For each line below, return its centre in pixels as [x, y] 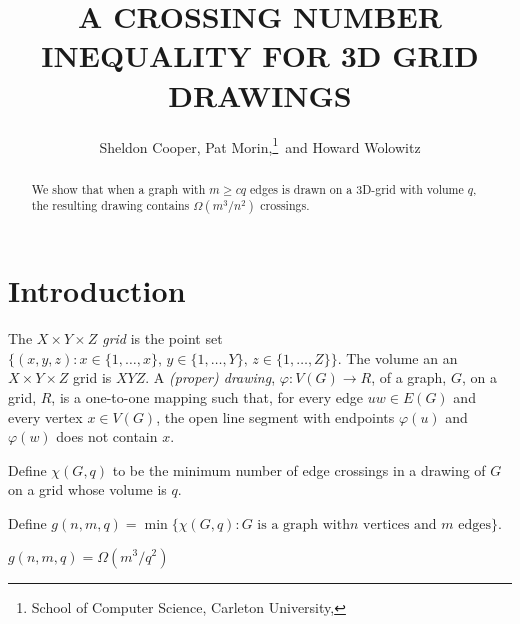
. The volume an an [397, 357]
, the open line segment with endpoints [275, 416]
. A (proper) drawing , [210, 377]
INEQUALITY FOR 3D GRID [260, 55]
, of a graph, [409, 377]
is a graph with [303, 524]
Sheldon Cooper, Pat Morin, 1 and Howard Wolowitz [260, 145]
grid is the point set [162, 338]
